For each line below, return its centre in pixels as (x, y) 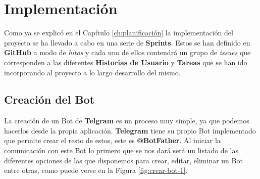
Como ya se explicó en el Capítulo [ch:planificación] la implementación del (119, 33)
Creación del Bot (49, 99)
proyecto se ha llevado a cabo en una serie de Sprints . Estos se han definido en (127, 42)
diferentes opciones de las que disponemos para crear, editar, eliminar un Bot (123, 160)
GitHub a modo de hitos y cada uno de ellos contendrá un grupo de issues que (127, 52)
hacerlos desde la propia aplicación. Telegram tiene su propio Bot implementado (130, 130)
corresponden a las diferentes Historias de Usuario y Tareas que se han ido (126, 62)
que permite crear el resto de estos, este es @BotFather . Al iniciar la (112, 140)
